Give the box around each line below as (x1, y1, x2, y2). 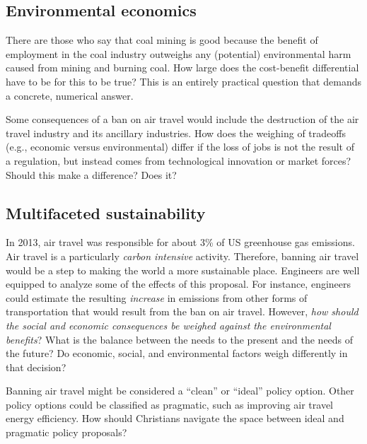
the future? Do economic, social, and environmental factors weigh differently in (6, 346, 348, 361)
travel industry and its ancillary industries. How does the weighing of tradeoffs (6, 125, 346, 140)
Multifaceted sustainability (6, 201, 206, 223)
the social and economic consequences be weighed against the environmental (6, 317, 331, 332)
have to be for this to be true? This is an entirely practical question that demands (6, 74, 361, 88)
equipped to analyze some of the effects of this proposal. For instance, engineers (6, 276, 351, 291)
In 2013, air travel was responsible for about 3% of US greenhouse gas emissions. (6, 235, 355, 250)
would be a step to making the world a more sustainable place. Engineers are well (6, 262, 360, 277)
